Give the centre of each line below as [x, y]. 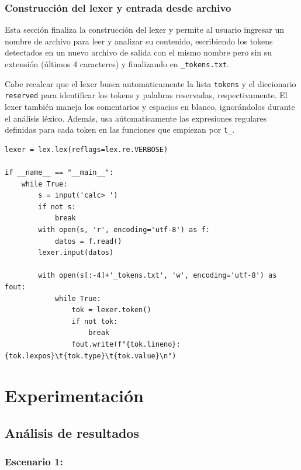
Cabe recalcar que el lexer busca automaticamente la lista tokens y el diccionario [150, 83]
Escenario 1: [34, 462]
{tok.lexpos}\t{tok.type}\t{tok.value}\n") [91, 356]
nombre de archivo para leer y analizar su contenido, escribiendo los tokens [139, 41]
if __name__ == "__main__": [59, 172]
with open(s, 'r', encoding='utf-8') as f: [124, 229]
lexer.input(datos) [76, 253]
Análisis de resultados [72, 432]
